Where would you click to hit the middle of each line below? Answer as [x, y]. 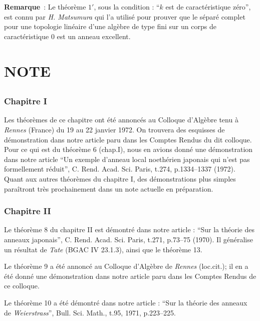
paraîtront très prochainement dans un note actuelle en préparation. [109, 188]
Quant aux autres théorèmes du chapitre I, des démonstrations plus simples [120, 179]
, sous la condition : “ [127, 7]
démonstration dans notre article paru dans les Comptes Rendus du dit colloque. [128, 139]
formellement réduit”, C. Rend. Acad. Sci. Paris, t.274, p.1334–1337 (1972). [120, 169]
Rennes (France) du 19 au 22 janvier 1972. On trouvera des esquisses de [114, 130]
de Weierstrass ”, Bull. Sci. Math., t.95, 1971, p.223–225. [90, 312]
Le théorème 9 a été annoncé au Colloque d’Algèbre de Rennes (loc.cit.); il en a [126, 266]
